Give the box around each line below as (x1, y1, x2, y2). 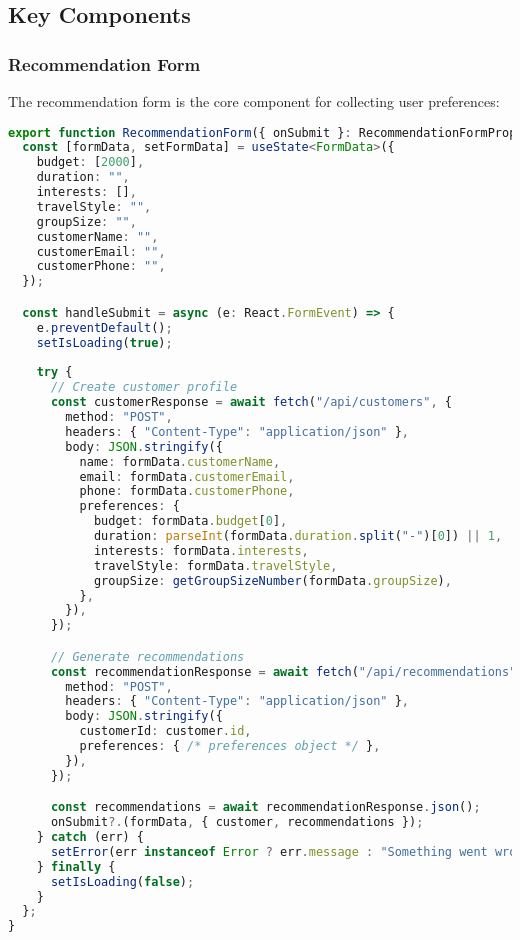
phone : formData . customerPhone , (79, 484, 295, 499)
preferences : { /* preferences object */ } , (79, 739, 381, 754)
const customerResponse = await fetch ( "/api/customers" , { (50, 395, 452, 410)
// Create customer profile (50, 380, 238, 395)
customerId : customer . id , (79, 724, 252, 739)
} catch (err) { (36, 830, 145, 845)
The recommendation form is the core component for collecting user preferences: (8, 91, 500, 111)
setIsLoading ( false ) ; (50, 874, 195, 889)
